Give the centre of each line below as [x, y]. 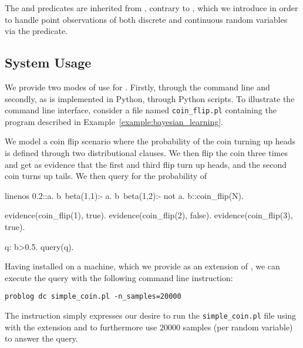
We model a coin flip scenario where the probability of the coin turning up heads [150, 141]
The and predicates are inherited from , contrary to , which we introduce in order [151, 8]
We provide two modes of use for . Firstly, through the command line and [137, 87]
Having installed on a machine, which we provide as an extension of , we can [142, 266]
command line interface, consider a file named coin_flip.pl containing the [141, 110]
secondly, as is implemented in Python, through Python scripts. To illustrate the [150, 98]
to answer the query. [41, 338]
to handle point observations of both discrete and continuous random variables [146, 19]
